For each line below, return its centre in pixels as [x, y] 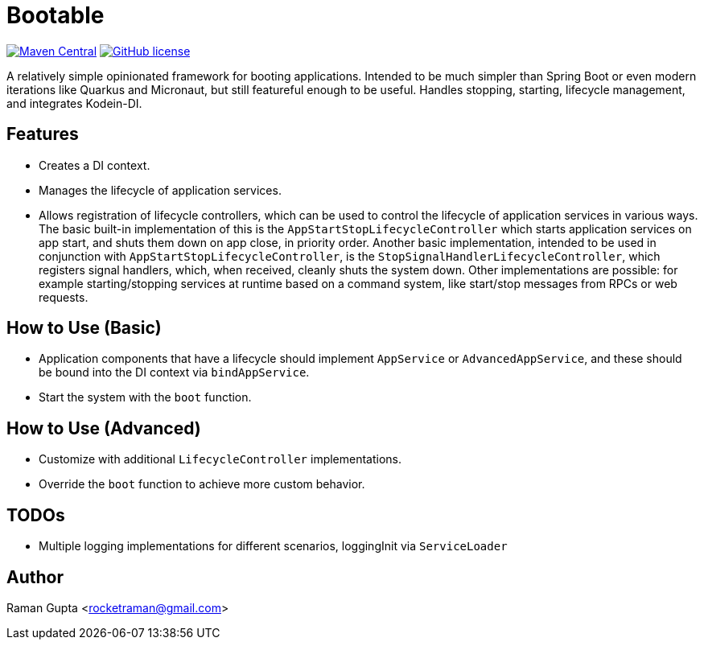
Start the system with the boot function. [145, 397]
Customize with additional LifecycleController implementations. [220, 459]
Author [35, 577]
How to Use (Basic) [84, 328]
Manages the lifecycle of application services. [160, 190]
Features [43, 134]
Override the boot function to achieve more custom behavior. [202, 484]
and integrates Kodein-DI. [74, 103]
